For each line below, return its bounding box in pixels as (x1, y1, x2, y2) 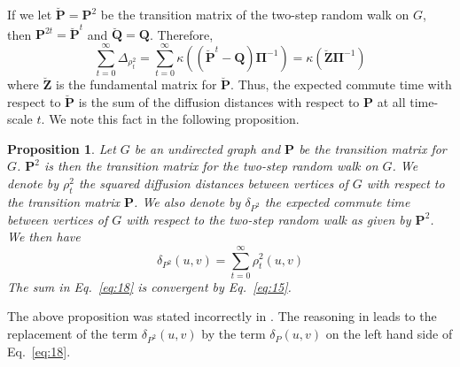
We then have (7, 227, 81, 246)
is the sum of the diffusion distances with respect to (78, 92, 360, 111)
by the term (201, 325, 266, 343)
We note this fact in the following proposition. (49, 110, 300, 128)
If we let (7, 5, 52, 23)
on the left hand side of (325, 325, 453, 343)
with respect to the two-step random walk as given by (126, 210, 411, 228)
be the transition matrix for (299, 139, 447, 157)
